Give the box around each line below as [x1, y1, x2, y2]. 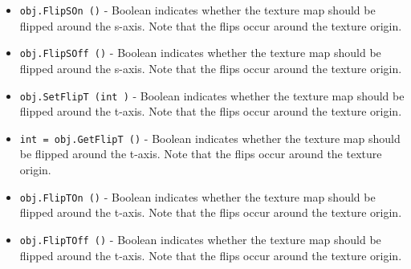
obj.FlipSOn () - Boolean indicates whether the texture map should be [19, 2, 376, 18]
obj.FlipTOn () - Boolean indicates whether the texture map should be [19, 188, 376, 205]
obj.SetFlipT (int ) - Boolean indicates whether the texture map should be [19, 87, 405, 104]
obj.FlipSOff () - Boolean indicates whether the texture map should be [19, 44, 381, 61]
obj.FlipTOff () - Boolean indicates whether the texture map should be [19, 230, 381, 247]
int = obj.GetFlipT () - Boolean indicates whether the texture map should [19, 129, 401, 146]
